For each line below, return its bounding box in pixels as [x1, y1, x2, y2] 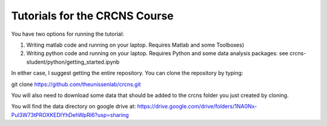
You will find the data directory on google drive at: [11, 103, 136, 110]
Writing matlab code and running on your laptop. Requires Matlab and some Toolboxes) [26, 41, 245, 48]
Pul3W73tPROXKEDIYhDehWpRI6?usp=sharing [11, 111, 130, 118]
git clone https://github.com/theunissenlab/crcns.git [11, 81, 141, 88]
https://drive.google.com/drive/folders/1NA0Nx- [137, 103, 257, 110]
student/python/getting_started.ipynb [26, 58, 120, 65]
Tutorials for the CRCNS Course [11, 9, 174, 22]
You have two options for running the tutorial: [11, 30, 124, 38]
